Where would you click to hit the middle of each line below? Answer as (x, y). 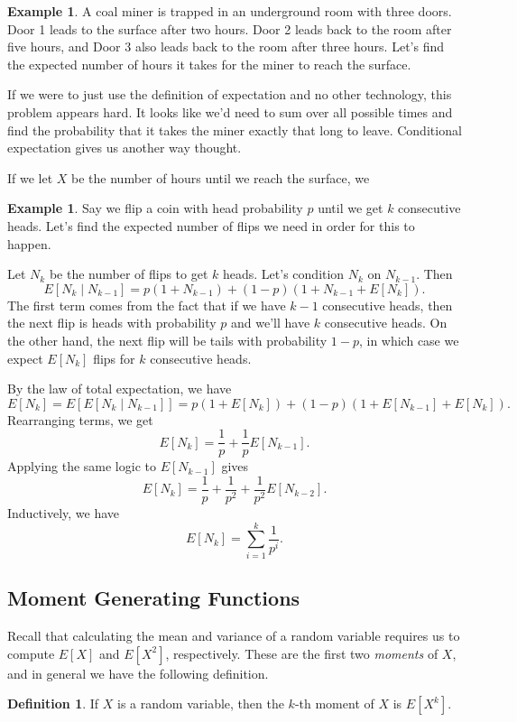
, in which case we (409, 340)
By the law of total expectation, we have (120, 389)
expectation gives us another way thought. (125, 148)
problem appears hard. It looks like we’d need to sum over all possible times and (230, 111)
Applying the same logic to (82, 466)
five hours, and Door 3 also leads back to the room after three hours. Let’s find (226, 46)
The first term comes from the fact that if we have (147, 305)
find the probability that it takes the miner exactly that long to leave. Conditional (235, 130)
